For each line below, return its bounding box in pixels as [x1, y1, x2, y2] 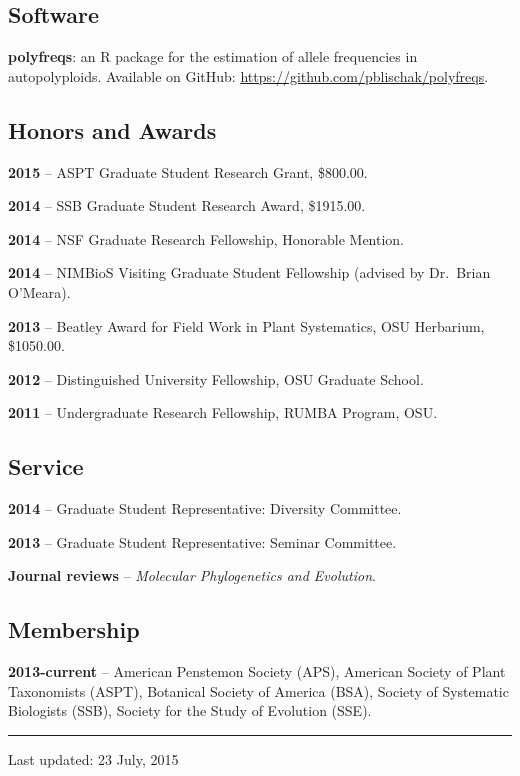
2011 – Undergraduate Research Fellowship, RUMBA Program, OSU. [8, 402, 438, 423]
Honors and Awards [8, 114, 217, 145]
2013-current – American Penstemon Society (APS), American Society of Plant [8, 661, 506, 682]
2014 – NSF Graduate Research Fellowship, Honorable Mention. [8, 228, 405, 249]
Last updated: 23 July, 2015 [8, 748, 179, 769]
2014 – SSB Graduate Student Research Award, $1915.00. [8, 195, 366, 216]
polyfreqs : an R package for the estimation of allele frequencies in [8, 46, 418, 67]
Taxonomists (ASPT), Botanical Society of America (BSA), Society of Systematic [8, 680, 509, 701]
